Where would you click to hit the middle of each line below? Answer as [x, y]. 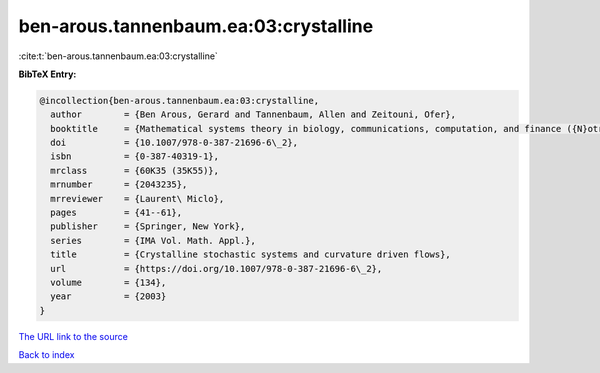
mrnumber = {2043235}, [119, 184]
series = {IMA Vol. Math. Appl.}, [153, 240]
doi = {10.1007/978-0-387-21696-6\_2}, [174, 143]
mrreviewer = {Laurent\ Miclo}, [137, 198]
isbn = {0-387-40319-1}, [135, 156]
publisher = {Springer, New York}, [148, 226]
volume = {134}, [108, 282]
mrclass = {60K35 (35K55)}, [135, 170]
